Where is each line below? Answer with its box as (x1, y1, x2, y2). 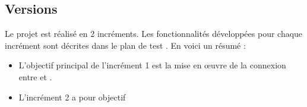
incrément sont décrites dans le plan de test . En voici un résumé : (5, 39, 246, 51)
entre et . (18, 70, 52, 83)
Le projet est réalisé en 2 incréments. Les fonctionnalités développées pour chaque (5, 27, 303, 40)
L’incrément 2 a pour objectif (18, 90, 126, 103)
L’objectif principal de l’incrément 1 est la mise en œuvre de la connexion (18, 59, 286, 71)
